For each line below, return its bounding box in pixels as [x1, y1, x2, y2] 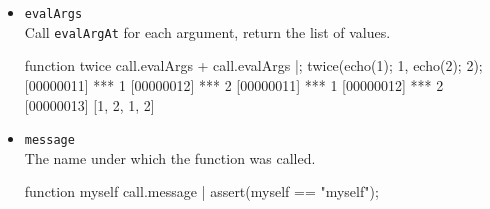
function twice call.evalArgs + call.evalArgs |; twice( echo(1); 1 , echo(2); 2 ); [24, 55, 483, 76]
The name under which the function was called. [24, 147, 316, 168]
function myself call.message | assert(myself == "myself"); [24, 181, 379, 202]
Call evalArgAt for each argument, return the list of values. [24, 21, 391, 42]
